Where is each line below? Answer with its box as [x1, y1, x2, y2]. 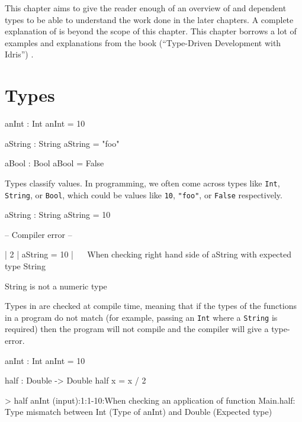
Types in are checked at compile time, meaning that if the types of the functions [5, 299, 297, 312]
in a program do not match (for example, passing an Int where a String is [5, 311, 278, 323]
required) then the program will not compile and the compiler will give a [5, 323, 269, 335]
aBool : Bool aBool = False [5, 157, 104, 169]
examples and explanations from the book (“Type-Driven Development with [5, 36, 281, 49]
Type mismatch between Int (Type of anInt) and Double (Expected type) [5, 405, 272, 418]
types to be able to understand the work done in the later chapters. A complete [5, 13, 294, 25]
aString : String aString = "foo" [5, 137, 120, 149]
